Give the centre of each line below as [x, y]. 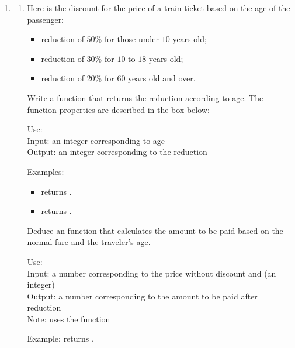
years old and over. [162, 78]
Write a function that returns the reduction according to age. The [145, 97]
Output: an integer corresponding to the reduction [117, 152]
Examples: [46, 171]
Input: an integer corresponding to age [96, 140]
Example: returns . [60, 338]
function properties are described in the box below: [118, 109]
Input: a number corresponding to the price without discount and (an [152, 273]
